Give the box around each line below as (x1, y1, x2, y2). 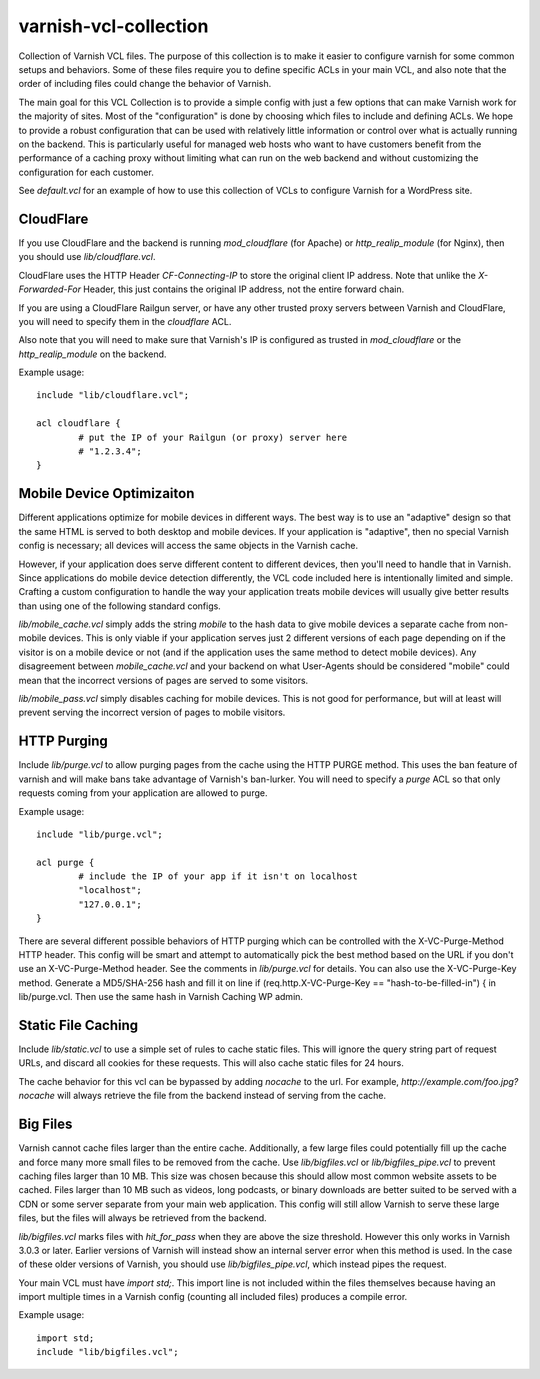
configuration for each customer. (18, 166, 154, 178)
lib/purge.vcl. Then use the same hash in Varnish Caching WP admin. (18, 991, 304, 1003)
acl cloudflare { (36, 418, 121, 429)
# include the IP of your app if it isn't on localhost (78, 871, 359, 882)
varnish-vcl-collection (18, 15, 209, 37)
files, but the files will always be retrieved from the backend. (18, 1212, 267, 1224)
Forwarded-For (18, 283, 82, 295)
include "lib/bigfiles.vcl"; (36, 1346, 179, 1358)
